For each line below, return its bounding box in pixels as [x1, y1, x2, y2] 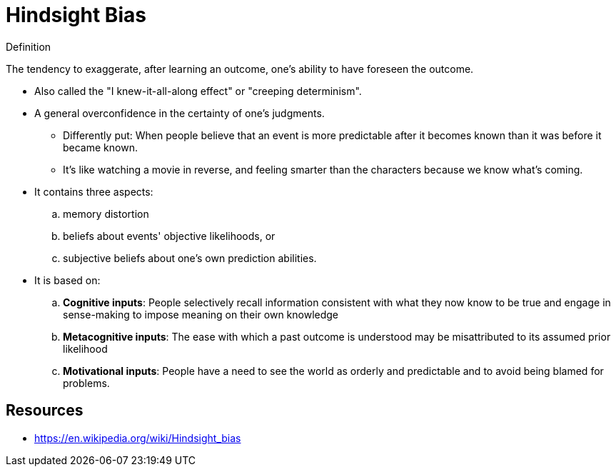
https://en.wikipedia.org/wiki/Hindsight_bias [34, 431, 241, 444]
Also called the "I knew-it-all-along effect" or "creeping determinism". [34, 84, 362, 97]
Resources [6, 401, 84, 420]
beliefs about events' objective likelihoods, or [63, 229, 276, 242]
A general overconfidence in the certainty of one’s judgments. [34, 106, 325, 119]
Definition [6, 40, 51, 53]
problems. [63, 376, 110, 389]
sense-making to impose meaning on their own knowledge [63, 308, 339, 321]
